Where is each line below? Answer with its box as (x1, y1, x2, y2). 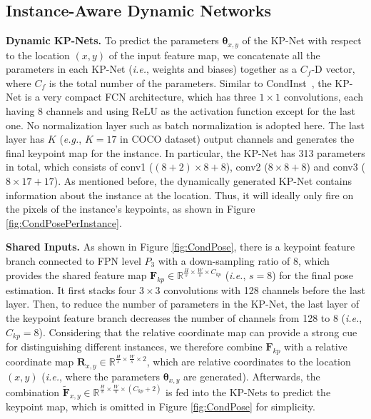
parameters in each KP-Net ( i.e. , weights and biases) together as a (6, 61, 298, 76)
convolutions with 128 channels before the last (163, 282, 365, 297)
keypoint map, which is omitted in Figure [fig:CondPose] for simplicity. (6, 399, 315, 414)
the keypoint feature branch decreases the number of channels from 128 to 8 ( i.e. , (6, 310, 362, 325)
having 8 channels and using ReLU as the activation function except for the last (6, 104, 355, 118)
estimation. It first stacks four (6, 282, 136, 297)
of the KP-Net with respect (242, 33, 362, 48)
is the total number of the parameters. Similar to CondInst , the (49, 75, 332, 90)
